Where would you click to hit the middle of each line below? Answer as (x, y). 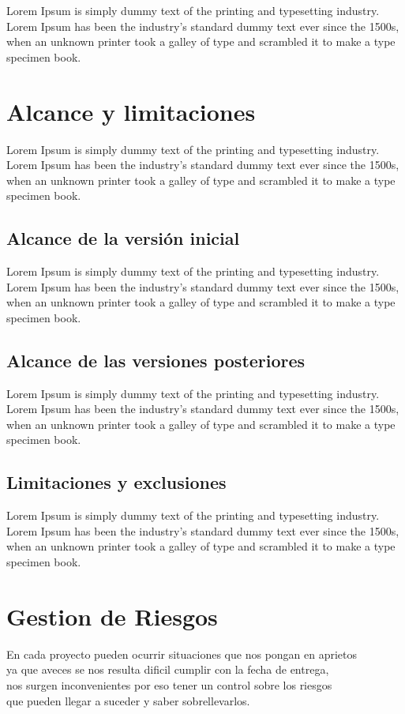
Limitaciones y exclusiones (116, 482)
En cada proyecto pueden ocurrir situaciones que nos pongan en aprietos (182, 654)
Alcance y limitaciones (131, 111)
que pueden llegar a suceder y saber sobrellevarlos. (128, 700)
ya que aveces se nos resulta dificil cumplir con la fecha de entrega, (168, 669)
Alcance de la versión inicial (123, 238)
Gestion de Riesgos (112, 616)
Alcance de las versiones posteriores (156, 360)
